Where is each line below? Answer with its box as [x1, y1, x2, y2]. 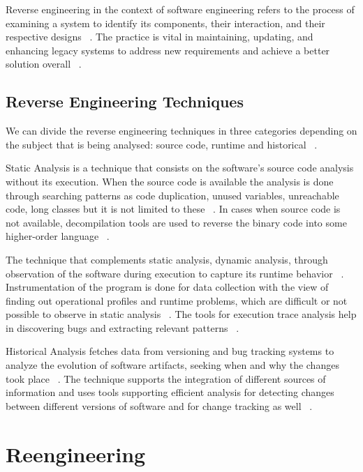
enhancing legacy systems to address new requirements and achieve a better [6, 43, 330, 57]
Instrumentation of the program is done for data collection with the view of [6, 280, 329, 294]
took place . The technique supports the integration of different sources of [6, 371, 326, 386]
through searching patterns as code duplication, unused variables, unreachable [6, 188, 339, 202]
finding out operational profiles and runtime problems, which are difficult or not [6, 293, 348, 307]
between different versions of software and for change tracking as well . [6, 398, 313, 413]
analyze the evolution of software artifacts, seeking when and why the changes [6, 358, 339, 372]
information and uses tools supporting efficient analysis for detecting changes [6, 385, 334, 399]
